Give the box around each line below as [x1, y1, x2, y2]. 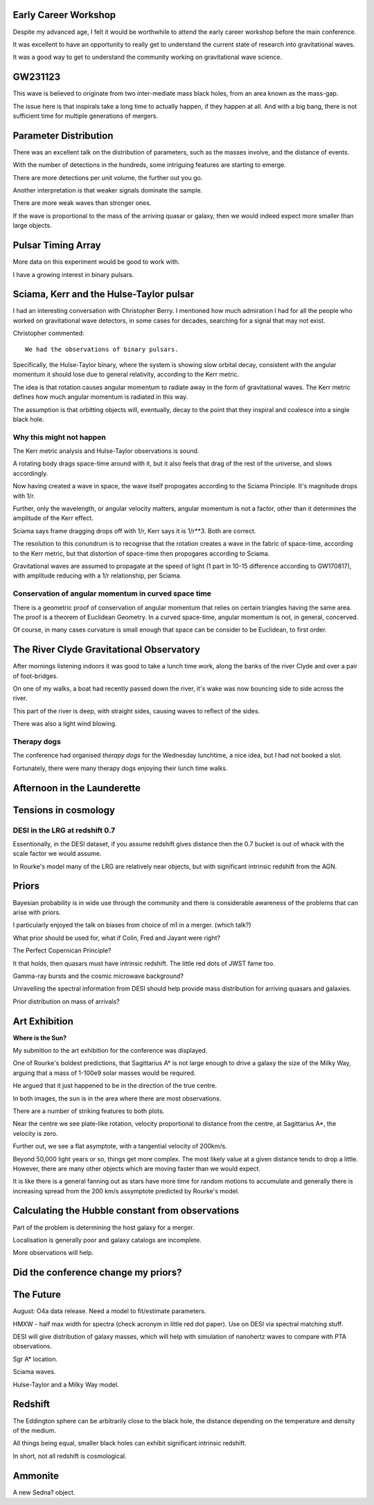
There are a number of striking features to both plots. [12, 1107, 165, 1115]
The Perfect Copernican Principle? [12, 946, 112, 955]
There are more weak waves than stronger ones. [12, 199, 152, 207]
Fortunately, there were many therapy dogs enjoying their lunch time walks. [12, 764, 228, 772]
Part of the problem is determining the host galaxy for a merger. [12, 1223, 195, 1231]
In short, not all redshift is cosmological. [12, 1452, 127, 1460]
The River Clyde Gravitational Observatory [12, 644, 201, 656]
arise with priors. [12, 908, 62, 916]
